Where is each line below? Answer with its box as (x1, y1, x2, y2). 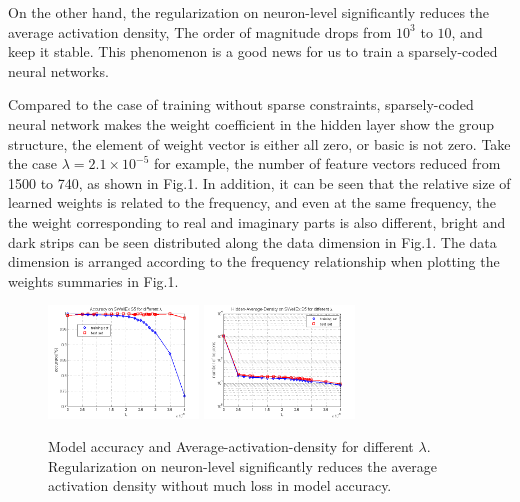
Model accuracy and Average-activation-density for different (48, 436, 414, 457)
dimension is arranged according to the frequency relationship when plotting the (8, 251, 500, 272)
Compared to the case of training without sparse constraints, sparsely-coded (8, 94, 474, 115)
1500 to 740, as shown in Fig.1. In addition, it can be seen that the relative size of (8, 172, 511, 193)
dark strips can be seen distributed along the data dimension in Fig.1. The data (8, 231, 497, 252)
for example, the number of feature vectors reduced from (153, 153, 501, 174)
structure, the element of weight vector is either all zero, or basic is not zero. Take (8, 133, 511, 154)
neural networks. (8, 60, 109, 81)
